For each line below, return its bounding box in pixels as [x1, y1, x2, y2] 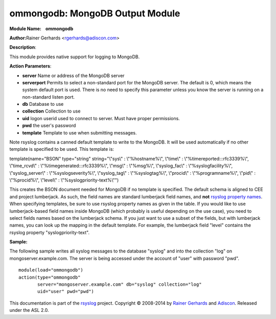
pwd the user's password [22, 123, 76, 129]
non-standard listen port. [22, 94, 75, 100]
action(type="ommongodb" [18, 274, 81, 280]
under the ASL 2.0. [9, 307, 49, 313]
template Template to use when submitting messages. [22, 129, 137, 135]
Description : [9, 44, 37, 51]
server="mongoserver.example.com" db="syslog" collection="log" [37, 282, 202, 287]
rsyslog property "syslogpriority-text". [9, 229, 90, 235]
